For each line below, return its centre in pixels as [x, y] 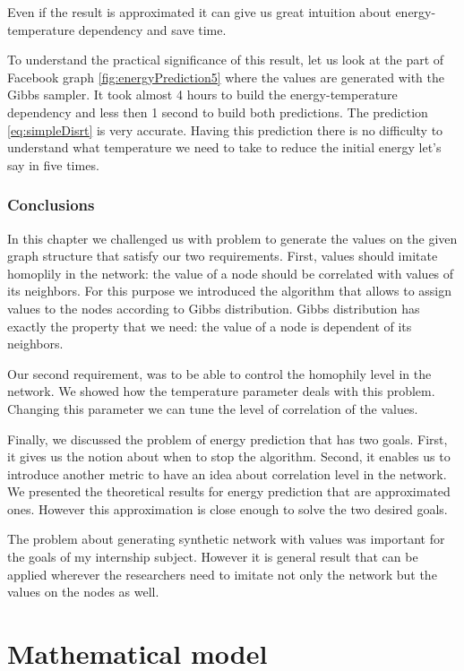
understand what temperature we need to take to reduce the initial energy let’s [224, 147]
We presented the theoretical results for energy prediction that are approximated [229, 491]
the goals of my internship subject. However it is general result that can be [213, 557]
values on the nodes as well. [83, 592]
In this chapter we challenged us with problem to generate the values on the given [232, 238]
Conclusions [51, 205]
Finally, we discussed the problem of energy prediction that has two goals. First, [228, 439]
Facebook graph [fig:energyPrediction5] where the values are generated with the [226, 77]
